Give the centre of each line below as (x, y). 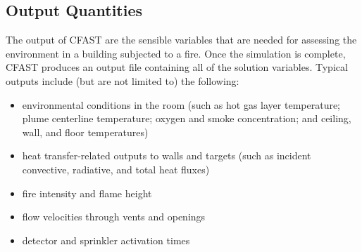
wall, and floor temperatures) (85, 132)
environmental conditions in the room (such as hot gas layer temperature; (181, 104)
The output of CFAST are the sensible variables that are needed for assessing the (181, 40)
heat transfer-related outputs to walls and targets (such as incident (167, 155)
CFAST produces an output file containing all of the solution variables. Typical (177, 67)
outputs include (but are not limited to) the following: (123, 80)
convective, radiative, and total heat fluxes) (116, 169)
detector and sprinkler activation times (106, 240)
